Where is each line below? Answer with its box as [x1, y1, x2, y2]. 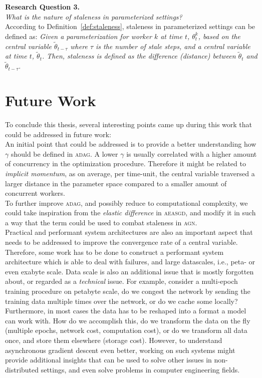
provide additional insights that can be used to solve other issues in [5, 354, 212, 365]
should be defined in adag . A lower [11, 148, 118, 159]
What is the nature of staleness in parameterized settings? [5, 11, 182, 22]
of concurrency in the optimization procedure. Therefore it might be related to [5, 158, 246, 169]
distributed [5, 364, 39, 374]
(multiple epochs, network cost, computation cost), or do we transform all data [5, 325, 247, 335]
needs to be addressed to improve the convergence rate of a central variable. [5, 237, 238, 247]
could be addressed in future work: [5, 129, 111, 139]
